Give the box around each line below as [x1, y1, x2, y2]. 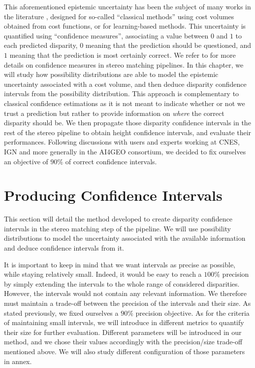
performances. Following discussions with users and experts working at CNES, [4, 137, 240, 147]
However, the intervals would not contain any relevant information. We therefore [4, 288, 247, 298]
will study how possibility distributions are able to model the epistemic [4, 69, 219, 79]
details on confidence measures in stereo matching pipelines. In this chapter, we [4, 59, 244, 70]
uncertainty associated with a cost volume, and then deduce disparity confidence [4, 78, 247, 89]
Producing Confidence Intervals [4, 185, 223, 205]
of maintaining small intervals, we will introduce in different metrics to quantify [4, 317, 244, 328]
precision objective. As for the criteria [135, 307, 250, 318]
